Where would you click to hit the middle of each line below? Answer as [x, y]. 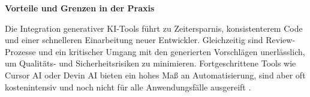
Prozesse [20, 51]
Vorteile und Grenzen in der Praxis [80, 8]
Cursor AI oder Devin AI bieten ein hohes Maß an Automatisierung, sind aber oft [155, 75]
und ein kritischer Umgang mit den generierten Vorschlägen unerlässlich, [172, 51]
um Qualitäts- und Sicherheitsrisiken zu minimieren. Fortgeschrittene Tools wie [151, 63]
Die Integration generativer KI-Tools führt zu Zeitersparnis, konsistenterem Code [154, 28]
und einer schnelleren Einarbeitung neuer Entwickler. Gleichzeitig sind [134, 40]
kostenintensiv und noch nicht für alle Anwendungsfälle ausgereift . [128, 87]
